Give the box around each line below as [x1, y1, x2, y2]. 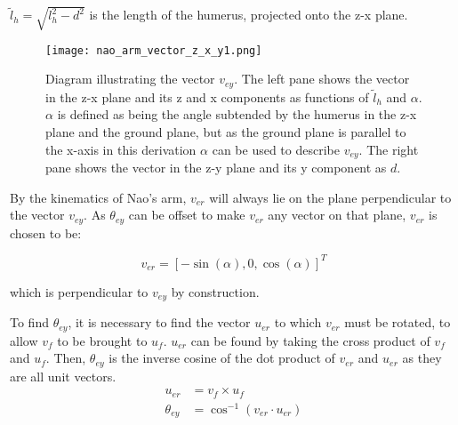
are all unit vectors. [10, 366, 117, 385]
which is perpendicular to [10, 282, 149, 301]
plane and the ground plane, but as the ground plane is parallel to [45, 123, 406, 141]
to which [274, 313, 322, 332]
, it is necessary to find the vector [68, 313, 251, 332]
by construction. [171, 282, 260, 301]
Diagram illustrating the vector [45, 69, 215, 88]
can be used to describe [212, 140, 340, 158]
